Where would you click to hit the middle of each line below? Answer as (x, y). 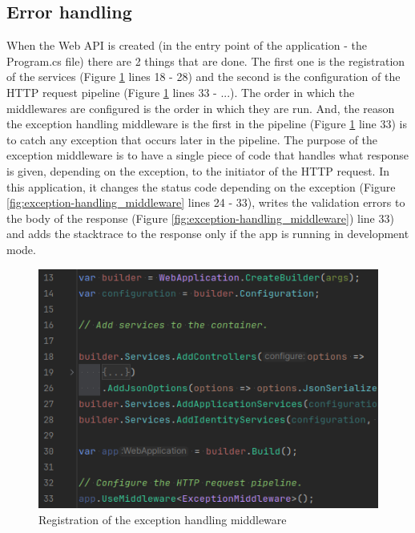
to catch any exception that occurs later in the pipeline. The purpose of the (192, 139)
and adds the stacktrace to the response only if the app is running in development (208, 234)
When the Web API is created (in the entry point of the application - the (187, 45)
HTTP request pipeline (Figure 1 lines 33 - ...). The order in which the (181, 92)
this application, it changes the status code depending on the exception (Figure (201, 186)
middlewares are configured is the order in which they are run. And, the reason (201, 108)
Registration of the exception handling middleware (163, 519)
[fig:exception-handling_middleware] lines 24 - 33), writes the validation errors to (206, 202)
